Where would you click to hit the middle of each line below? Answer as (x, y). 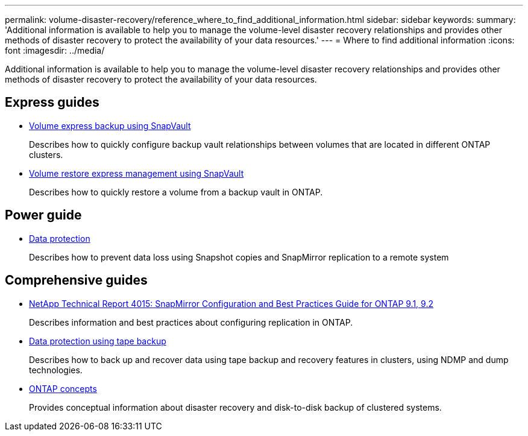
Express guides (52, 103)
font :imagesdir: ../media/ (55, 50)
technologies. (56, 370)
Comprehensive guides (76, 280)
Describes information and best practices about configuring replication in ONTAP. (191, 322)
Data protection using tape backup (98, 341)
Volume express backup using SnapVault (110, 125)
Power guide (43, 215)
